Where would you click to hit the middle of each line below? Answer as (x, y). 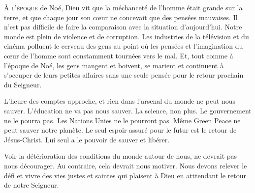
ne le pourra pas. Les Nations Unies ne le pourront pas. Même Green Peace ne (122, 120)
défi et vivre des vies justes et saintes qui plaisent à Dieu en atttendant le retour (125, 175)
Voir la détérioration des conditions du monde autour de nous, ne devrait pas (121, 156)
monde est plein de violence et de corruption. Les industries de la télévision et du (127, 36)
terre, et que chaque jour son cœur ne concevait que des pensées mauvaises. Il (121, 17)
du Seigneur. (23, 84)
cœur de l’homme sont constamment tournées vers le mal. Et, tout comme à (119, 55)
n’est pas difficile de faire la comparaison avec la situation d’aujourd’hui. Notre (123, 27)
